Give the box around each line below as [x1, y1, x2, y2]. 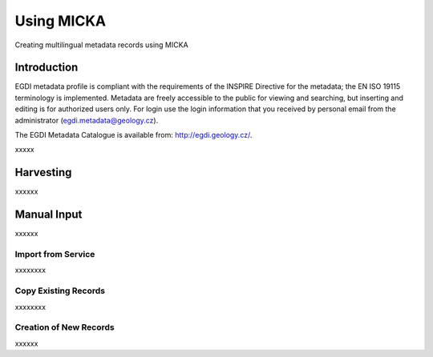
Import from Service [14, 248, 95, 259]
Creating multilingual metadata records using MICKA [14, 40, 188, 50]
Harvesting [14, 166, 72, 179]
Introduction [14, 61, 79, 74]
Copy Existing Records [14, 285, 106, 296]
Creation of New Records [14, 322, 115, 333]
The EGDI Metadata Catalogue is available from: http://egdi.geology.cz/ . [14, 130, 253, 140]
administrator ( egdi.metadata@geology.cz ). [14, 115, 159, 125]
